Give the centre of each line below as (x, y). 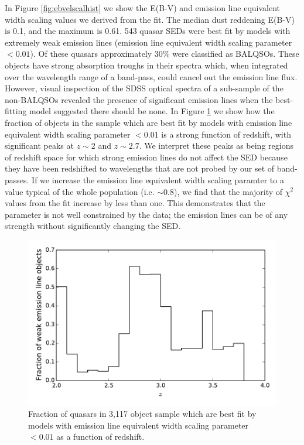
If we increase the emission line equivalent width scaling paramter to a (158, 179)
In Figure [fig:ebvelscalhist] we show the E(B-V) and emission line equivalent (142, 8)
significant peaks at (39, 146)
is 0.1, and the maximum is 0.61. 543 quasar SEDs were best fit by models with (148, 31)
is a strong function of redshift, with (226, 134)
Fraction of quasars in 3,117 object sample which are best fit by (142, 414)
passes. (17, 179)
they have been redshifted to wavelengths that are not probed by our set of (140, 168)
